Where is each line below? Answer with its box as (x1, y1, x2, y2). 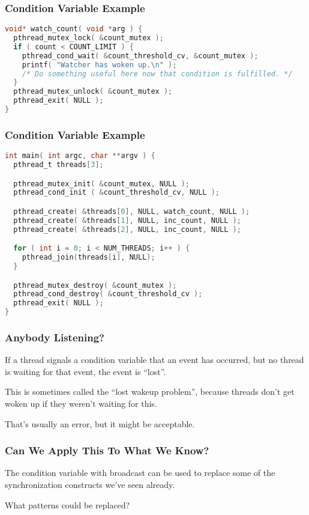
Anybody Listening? (5, 329, 104, 344)
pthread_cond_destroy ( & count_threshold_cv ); (13, 290, 203, 299)
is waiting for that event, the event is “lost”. (5, 365, 166, 377)
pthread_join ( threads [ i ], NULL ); (22, 253, 155, 262)
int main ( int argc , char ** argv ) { (5, 151, 155, 160)
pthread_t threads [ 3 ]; (13, 160, 104, 169)
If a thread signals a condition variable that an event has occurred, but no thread (5, 353, 304, 366)
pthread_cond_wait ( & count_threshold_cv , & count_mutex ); (22, 51, 259, 60)
